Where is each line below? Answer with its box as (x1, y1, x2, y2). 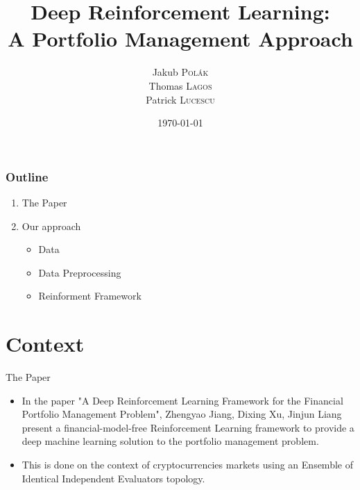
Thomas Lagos (148, 78, 212, 92)
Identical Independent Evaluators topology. (22, 471, 205, 485)
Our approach (22, 218, 81, 233)
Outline (6, 168, 49, 185)
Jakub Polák (152, 65, 209, 79)
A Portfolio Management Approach (8, 24, 353, 53)
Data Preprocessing (38, 265, 121, 279)
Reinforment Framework (38, 288, 142, 303)
